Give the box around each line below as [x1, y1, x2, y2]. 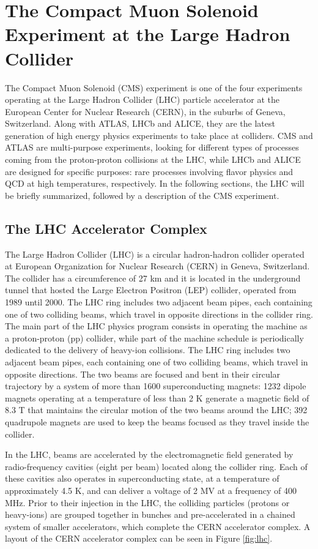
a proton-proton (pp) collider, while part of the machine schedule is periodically [5, 331, 304, 344]
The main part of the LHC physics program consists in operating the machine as [5, 319, 308, 332]
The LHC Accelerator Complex [5, 218, 207, 237]
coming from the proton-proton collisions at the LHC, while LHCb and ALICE [5, 153, 301, 166]
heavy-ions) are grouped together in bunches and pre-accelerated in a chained [5, 508, 295, 521]
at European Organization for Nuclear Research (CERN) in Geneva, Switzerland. [5, 260, 310, 272]
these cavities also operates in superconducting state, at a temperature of [5, 472, 279, 485]
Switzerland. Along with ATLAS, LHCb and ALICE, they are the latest [5, 117, 275, 130]
